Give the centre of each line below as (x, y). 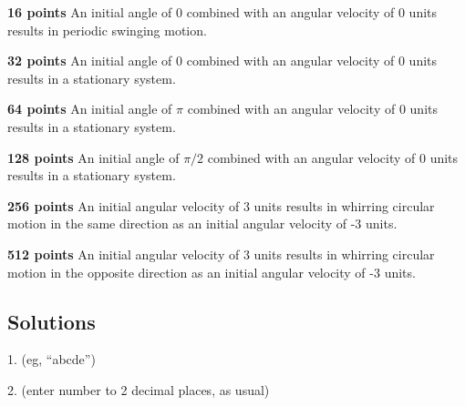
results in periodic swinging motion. (107, 30)
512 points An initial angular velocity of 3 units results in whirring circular (221, 254)
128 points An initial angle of (93, 157)
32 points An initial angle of (90, 61)
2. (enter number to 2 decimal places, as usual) (139, 389)
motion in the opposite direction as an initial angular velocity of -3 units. (212, 272)
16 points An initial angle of (90, 12)
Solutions (52, 321)
